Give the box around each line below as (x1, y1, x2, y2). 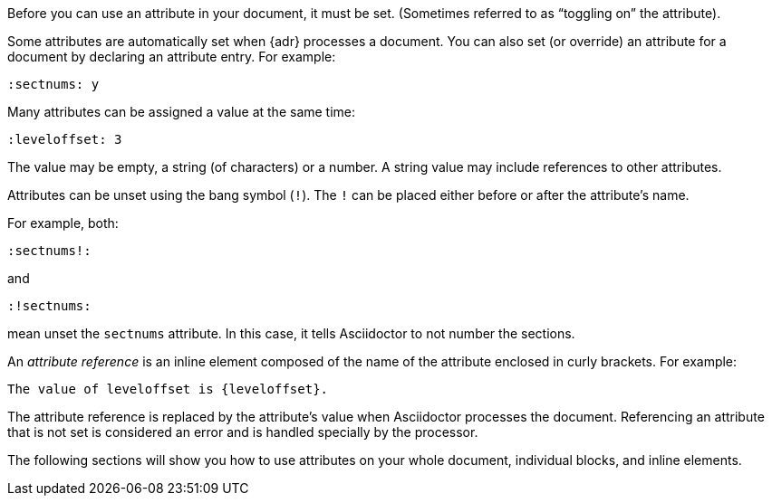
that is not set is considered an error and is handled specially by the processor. (7, 424, 478, 440)
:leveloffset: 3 (7, 132, 122, 147)
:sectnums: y (7, 77, 100, 91)
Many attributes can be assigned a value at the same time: (7, 104, 356, 119)
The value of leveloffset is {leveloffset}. (7, 382, 329, 396)
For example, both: (7, 215, 119, 231)
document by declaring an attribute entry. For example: (7, 49, 336, 64)
